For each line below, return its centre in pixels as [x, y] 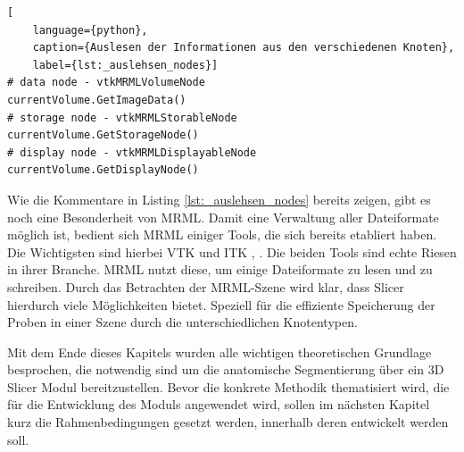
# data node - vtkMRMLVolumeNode [106, 83]
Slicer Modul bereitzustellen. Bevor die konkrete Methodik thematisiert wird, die [228, 386]
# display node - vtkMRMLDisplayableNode [132, 152]
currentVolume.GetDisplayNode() [103, 170]
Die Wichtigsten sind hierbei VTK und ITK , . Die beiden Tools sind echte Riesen [232, 251]
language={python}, [90, 30]
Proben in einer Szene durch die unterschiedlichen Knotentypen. [182, 322]
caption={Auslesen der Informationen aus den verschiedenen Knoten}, [244, 48]
